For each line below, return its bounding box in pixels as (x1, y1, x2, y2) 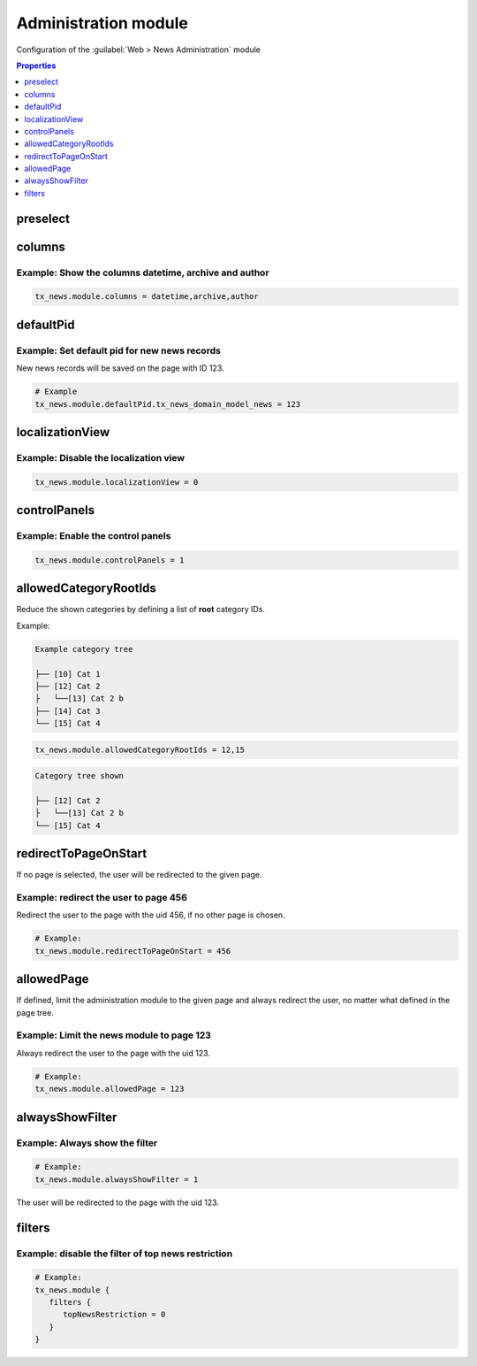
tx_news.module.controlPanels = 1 (34, 555, 185, 565)
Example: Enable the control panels (16, 530, 171, 542)
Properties (16, 60, 57, 71)
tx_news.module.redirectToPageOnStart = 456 (34, 946, 231, 955)
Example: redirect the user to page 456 (16, 892, 187, 904)
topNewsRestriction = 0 (63, 1309, 166, 1320)
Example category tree (34, 644, 133, 654)
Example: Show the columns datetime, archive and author (16, 266, 269, 279)
